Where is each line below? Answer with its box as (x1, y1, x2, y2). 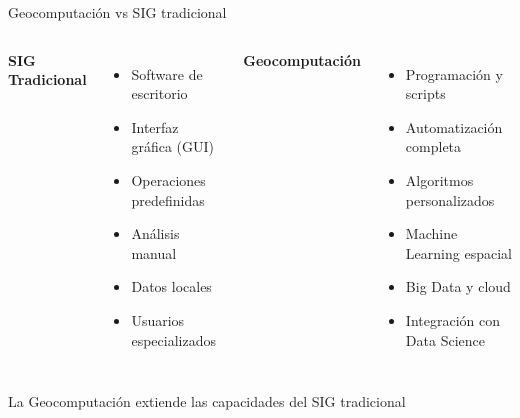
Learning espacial (405, 242, 512, 263)
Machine (405, 223, 458, 244)
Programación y (405, 63, 503, 84)
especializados (131, 329, 216, 350)
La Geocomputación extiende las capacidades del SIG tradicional (8, 391, 406, 412)
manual (131, 242, 177, 263)
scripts (405, 83, 446, 104)
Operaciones (131, 169, 206, 190)
